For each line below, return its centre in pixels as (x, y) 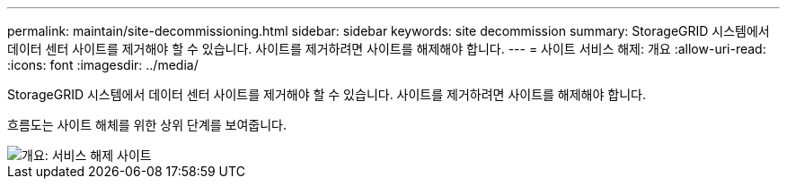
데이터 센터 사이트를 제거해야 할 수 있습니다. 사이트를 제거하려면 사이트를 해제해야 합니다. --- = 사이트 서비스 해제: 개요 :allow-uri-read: (387, 49)
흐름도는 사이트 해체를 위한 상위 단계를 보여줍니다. (147, 125)
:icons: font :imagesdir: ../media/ (103, 65)
